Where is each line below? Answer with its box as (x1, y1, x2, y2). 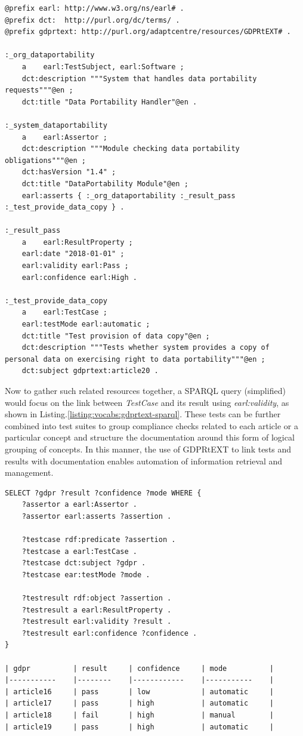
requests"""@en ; (5, 86, 73, 95)
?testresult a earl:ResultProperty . (21, 605, 172, 614)
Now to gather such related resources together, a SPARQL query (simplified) (5, 384, 286, 396)
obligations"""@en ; (5, 156, 86, 165)
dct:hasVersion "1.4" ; (21, 168, 116, 177)
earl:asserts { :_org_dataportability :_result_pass (21, 191, 236, 200)
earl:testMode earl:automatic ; (21, 320, 150, 329)
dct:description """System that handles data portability (21, 74, 257, 83)
